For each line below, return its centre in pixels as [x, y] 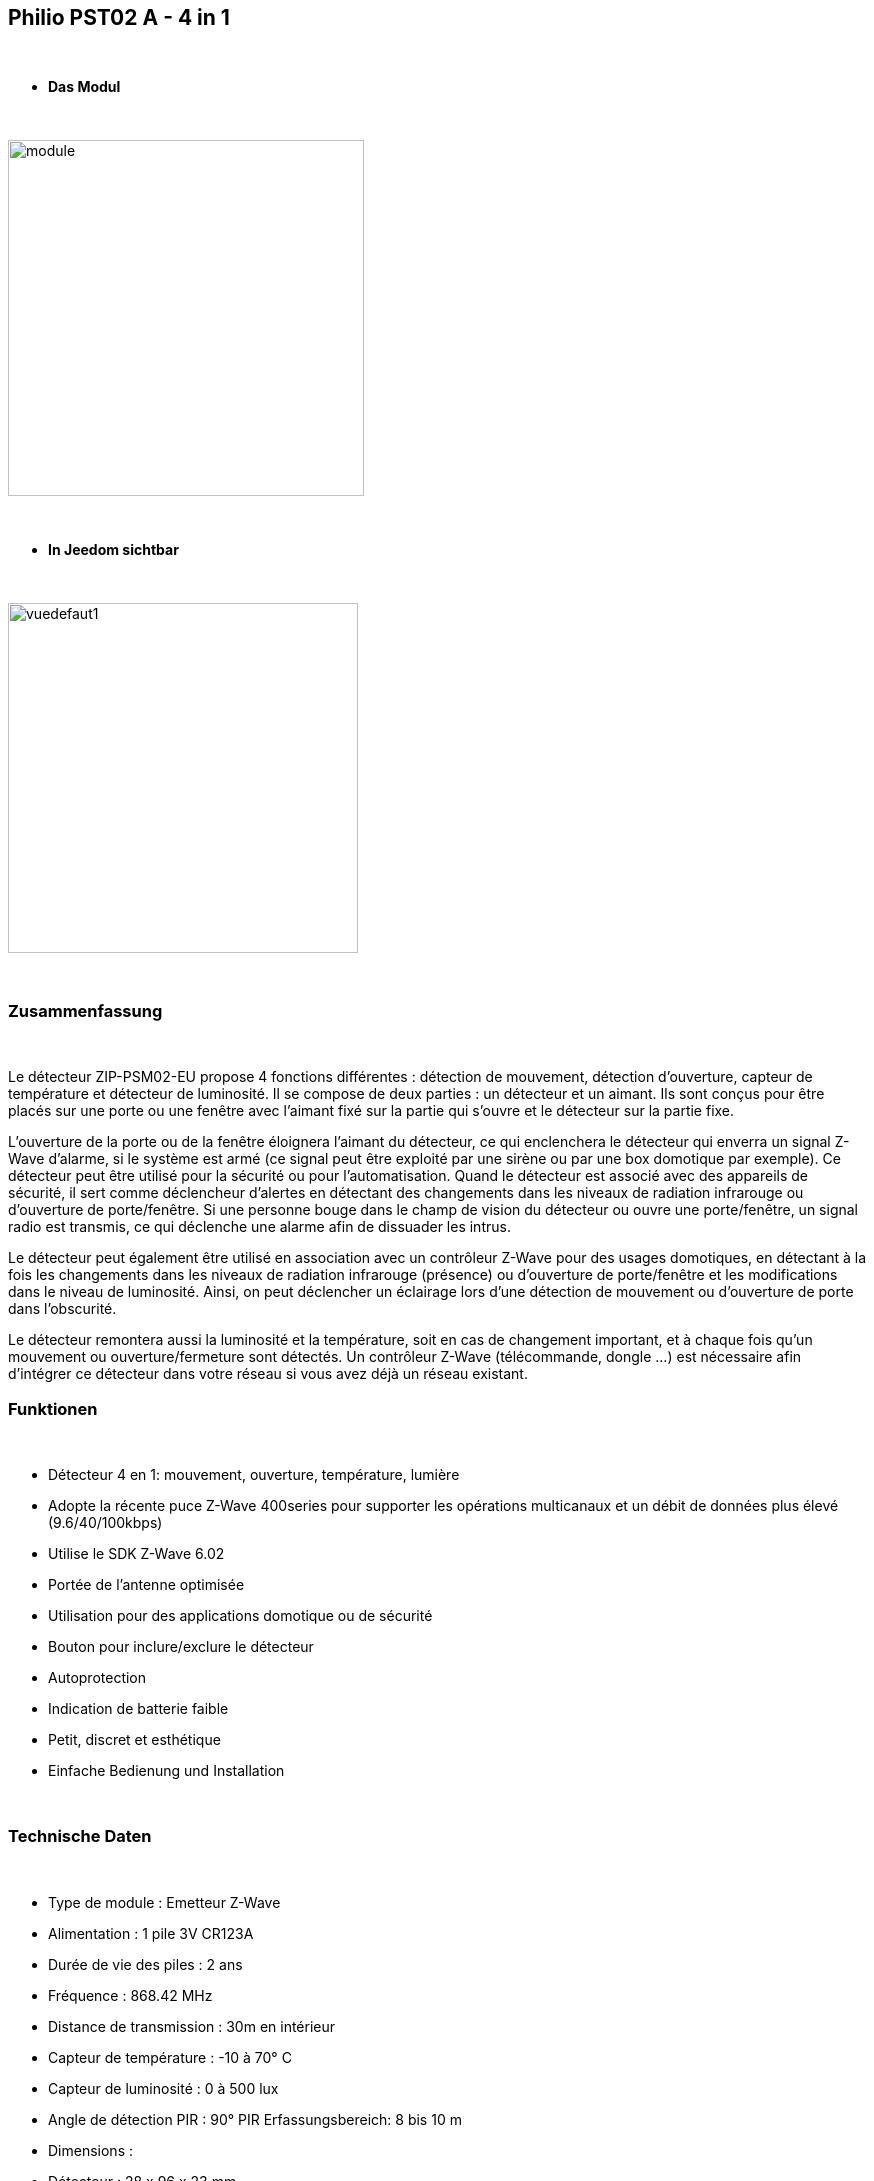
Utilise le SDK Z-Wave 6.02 [136, 1553]
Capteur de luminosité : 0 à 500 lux [163, 2088]
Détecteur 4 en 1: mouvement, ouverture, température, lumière [254, 1474]
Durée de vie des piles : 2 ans [145, 1964]
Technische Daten [80, 1836]
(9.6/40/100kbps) [105, 1522]
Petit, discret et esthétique [134, 1739]
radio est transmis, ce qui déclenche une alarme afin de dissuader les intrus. [259, 1227]
